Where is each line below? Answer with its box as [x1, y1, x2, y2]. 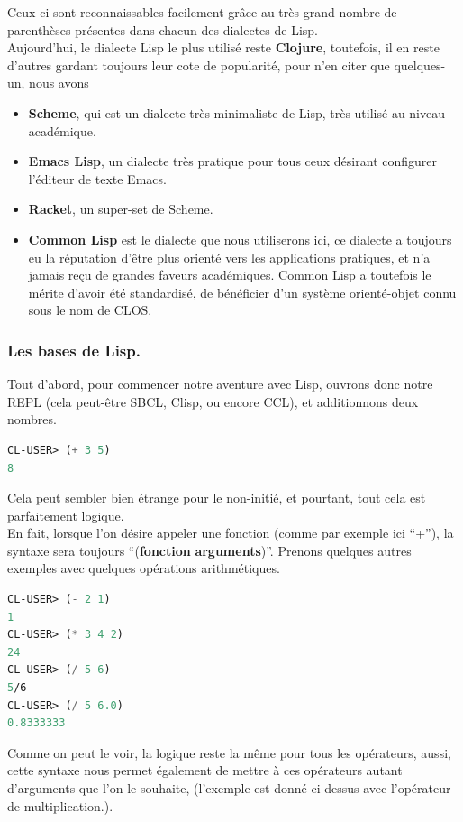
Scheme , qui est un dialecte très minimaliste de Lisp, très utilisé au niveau [28, 103, 446, 122]
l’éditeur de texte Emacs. [28, 169, 167, 188]
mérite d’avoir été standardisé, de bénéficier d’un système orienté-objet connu [28, 282, 457, 301]
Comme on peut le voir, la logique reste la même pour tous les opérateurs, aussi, [7, 743, 451, 762]
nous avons [29, 73, 89, 92]
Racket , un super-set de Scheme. [28, 199, 213, 218]
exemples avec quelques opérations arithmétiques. [7, 559, 280, 577]
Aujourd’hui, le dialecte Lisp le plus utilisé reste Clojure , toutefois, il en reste [7, 38, 440, 57]
